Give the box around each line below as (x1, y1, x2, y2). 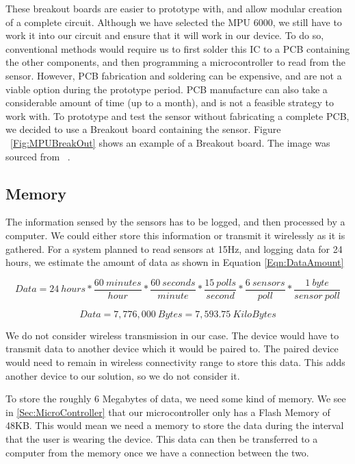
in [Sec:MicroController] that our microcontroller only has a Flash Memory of (5, 404, 330, 419)
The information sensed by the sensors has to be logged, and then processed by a (5, 215, 345, 229)
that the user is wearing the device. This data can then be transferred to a (5, 431, 318, 445)
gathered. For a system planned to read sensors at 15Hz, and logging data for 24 (5, 241, 343, 256)
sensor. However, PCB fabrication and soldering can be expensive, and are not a (5, 68, 342, 82)
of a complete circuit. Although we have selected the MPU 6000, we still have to (5, 14, 342, 29)
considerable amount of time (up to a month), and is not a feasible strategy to (5, 95, 334, 110)
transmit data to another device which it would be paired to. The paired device (5, 341, 339, 356)
